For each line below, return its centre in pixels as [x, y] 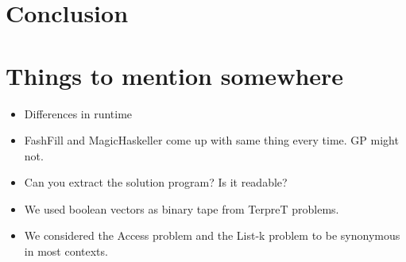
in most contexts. [66, 251]
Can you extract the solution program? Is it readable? [156, 182]
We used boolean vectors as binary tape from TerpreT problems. [182, 208]
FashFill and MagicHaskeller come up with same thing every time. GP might [211, 140]
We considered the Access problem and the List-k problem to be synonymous [212, 235]
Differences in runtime [78, 113]
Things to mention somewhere [175, 75]
